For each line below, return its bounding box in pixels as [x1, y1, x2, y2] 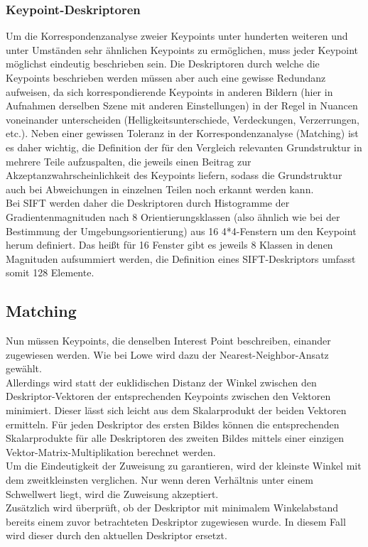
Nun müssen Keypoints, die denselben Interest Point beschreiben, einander [6, 333, 331, 348]
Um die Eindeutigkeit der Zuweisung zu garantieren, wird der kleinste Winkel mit [6, 458, 362, 473]
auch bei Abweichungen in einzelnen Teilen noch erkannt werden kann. [6, 181, 314, 196]
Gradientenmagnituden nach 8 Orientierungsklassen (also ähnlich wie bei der [6, 209, 340, 224]
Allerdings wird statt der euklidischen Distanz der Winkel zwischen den [6, 374, 317, 389]
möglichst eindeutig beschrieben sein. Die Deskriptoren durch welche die [6, 56, 320, 71]
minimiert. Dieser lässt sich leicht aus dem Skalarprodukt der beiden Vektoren [6, 403, 347, 418]
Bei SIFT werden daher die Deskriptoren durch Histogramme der [6, 195, 290, 210]
